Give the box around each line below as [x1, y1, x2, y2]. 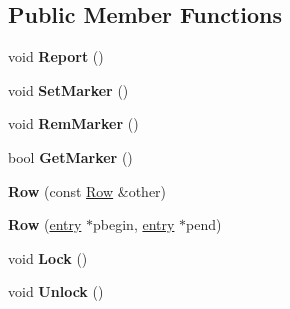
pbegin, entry [93, 214, 175, 235]
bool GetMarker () [8, 146, 133, 167]
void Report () [8, 46, 104, 67]
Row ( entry [8, 214, 82, 235]
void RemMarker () [8, 113, 139, 134]
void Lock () [8, 247, 88, 268]
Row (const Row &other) [8, 180, 167, 201]
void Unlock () [8, 281, 104, 302]
